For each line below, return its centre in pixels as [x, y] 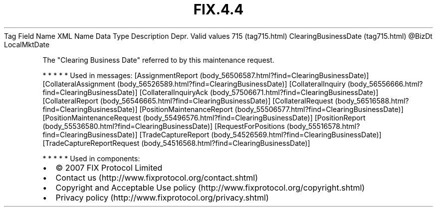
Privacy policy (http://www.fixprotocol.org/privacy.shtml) [162, 197]
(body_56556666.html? [385, 84]
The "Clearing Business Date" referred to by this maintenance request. [158, 60]
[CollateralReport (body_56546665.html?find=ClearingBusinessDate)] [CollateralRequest [188, 101]
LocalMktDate [27, 44]
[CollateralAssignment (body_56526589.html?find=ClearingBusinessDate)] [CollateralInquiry [194, 84]
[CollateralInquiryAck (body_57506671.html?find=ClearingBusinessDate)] [259, 92]
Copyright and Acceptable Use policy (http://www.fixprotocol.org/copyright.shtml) [210, 187]
